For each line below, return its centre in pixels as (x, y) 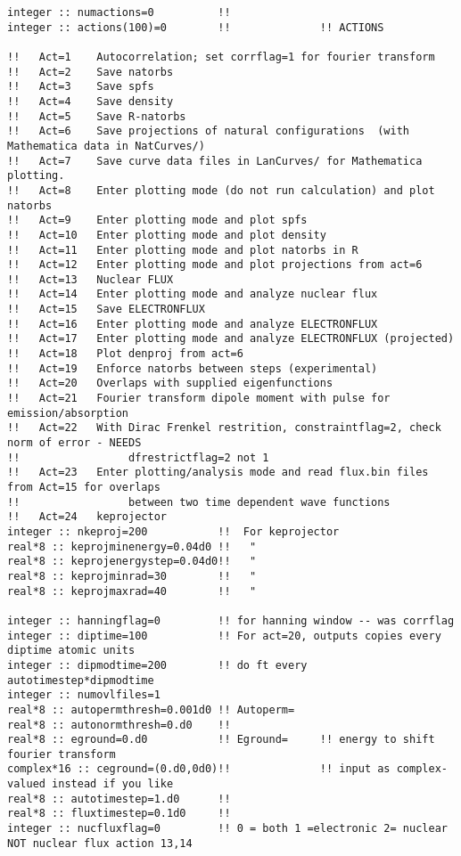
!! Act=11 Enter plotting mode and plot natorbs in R (183, 250)
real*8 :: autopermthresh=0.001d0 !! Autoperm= (151, 709)
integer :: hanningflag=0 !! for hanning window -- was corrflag (231, 620)
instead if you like (113, 784)
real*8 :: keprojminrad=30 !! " (132, 576)
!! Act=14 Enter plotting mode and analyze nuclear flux (193, 294)
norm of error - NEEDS (74, 443)
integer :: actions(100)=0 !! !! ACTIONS (196, 27)
